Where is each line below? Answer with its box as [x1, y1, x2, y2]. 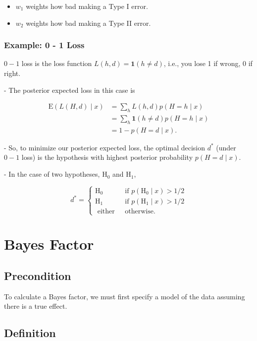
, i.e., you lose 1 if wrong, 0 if [163, 58, 253, 68]
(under [216, 142, 236, 152]
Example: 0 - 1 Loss [4, 39, 85, 51]
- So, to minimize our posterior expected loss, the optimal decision [4, 142, 206, 152]
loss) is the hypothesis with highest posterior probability [21, 152, 193, 162]
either [97, 207, 115, 215]
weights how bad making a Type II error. [26, 17, 151, 28]
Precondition [4, 268, 71, 283]
